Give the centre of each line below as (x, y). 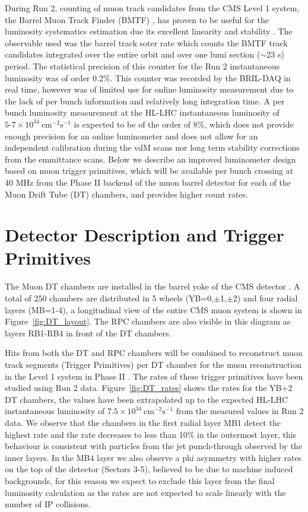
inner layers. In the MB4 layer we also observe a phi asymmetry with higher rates (153, 457)
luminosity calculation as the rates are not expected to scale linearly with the (145, 492)
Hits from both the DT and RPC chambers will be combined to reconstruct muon (154, 353)
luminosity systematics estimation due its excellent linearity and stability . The (149, 31)
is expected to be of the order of (132, 124)
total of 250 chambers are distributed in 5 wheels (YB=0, (109, 298)
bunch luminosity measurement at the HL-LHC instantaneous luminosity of (142, 112)
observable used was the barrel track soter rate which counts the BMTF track (146, 42)
